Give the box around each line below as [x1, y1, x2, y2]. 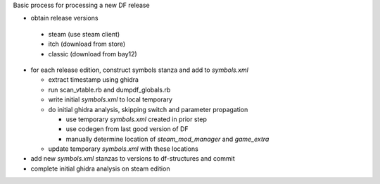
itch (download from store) [48, 39, 126, 49]
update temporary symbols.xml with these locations [48, 145, 198, 153]
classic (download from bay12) [48, 49, 137, 58]
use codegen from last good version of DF [65, 125, 189, 133]
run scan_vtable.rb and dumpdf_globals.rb [48, 85, 171, 94]
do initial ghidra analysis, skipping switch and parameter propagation [48, 105, 248, 114]
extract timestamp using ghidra [48, 75, 139, 84]
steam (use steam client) [48, 30, 120, 38]
